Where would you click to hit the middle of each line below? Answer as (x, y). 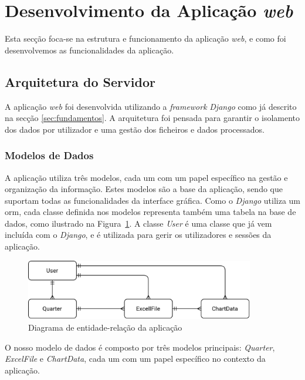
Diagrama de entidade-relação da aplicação (105, 327)
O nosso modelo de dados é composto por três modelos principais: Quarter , (140, 347)
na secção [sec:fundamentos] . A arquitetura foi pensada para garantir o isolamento (152, 118)
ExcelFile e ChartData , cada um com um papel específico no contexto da (135, 359)
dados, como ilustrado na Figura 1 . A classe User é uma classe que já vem (138, 223)
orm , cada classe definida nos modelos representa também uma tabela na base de (150, 212)
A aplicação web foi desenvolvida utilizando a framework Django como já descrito (151, 106)
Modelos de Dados (49, 155)
